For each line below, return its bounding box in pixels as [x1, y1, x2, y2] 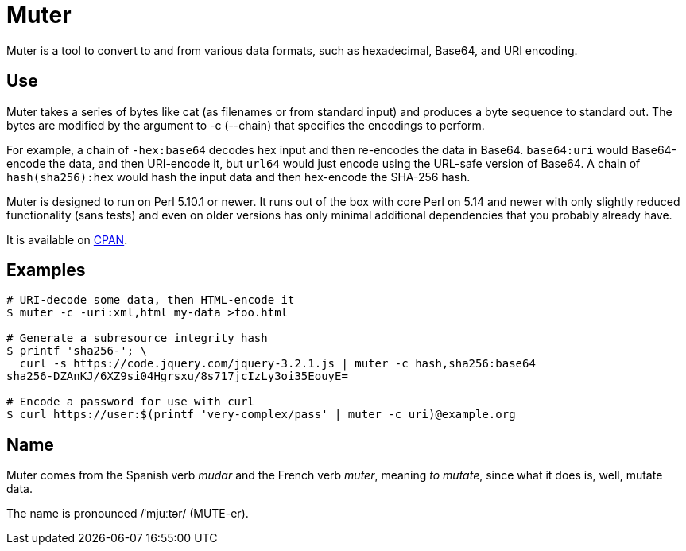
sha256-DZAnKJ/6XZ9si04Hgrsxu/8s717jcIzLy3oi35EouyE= [6, 370, 348, 383]
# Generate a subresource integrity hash [6, 332, 268, 345]
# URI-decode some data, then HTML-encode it [6, 293, 295, 307]
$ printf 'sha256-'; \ [6, 344, 148, 358]
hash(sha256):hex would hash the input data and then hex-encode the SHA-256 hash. [6, 169, 471, 184]
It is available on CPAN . [6, 232, 128, 246]
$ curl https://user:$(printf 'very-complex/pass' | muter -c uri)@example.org [6, 408, 516, 421]
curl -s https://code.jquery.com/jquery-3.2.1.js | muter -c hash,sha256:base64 [19, 357, 536, 371]
